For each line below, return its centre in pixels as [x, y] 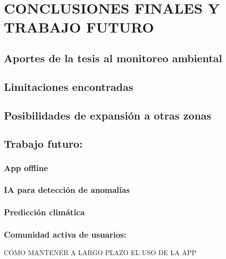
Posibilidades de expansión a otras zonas [108, 115]
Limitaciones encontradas [69, 86]
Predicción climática [44, 212]
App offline [26, 167]
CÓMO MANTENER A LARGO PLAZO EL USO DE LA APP [100, 252]
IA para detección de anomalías [67, 190]
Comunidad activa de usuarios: [65, 234]
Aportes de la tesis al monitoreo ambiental [113, 58]
